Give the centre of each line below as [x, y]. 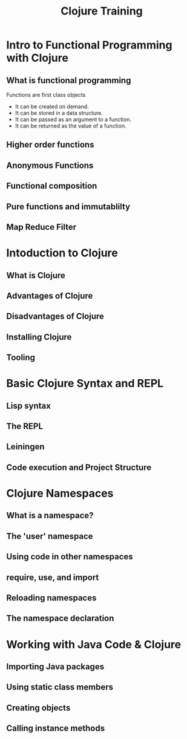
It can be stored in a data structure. [59, 113]
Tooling [21, 358]
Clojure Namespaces [60, 493]
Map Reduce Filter [41, 227]
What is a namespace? [50, 516]
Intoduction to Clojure [62, 253]
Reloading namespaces [51, 598]
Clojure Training [102, 11]
